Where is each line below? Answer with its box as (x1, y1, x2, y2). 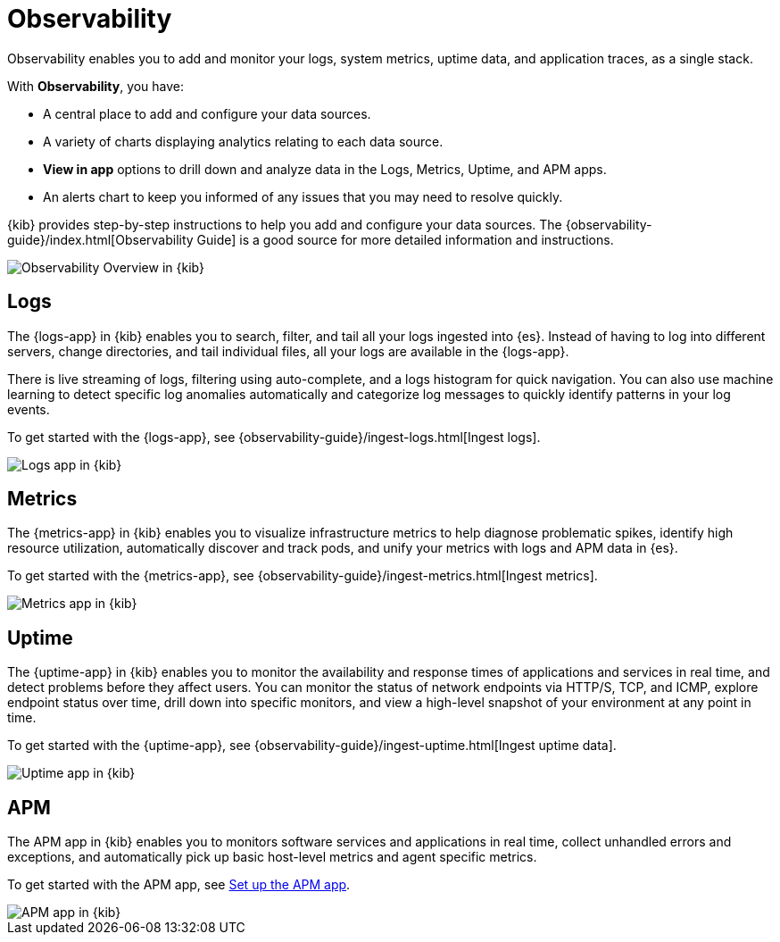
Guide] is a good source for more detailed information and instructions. (196, 231, 614, 247)
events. (7, 401, 50, 417)
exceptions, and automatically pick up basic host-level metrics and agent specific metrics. (7, 849, 537, 865)
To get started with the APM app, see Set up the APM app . (7, 877, 351, 893)
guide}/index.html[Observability (7, 231, 194, 247)
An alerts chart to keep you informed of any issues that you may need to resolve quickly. (43, 188, 563, 204)
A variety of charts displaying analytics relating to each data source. (43, 133, 444, 149)
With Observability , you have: (7, 78, 185, 94)
